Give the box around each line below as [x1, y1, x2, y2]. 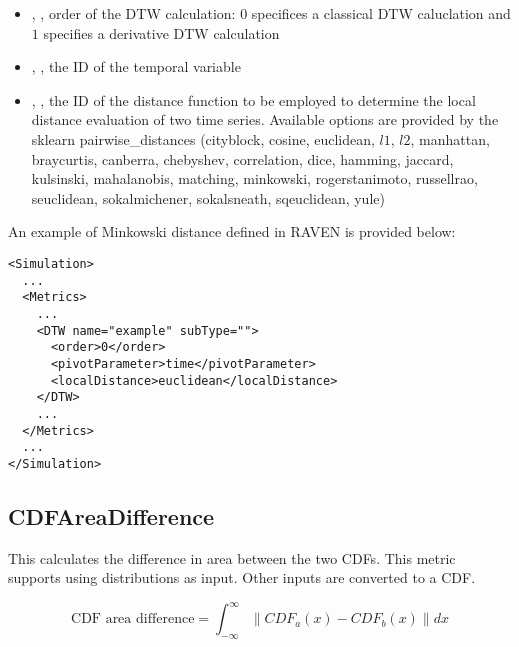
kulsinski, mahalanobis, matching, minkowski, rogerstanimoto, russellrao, [31, 168, 478, 189]
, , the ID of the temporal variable [31, 56, 241, 77]
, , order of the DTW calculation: [31, 3, 236, 23]
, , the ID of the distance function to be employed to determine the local [31, 89, 476, 110]
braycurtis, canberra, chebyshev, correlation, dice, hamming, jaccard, [31, 148, 454, 169]
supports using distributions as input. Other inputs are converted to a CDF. [8, 567, 476, 588]
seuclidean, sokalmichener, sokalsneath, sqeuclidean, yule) [31, 187, 385, 208]
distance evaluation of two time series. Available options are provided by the [31, 109, 499, 130]
